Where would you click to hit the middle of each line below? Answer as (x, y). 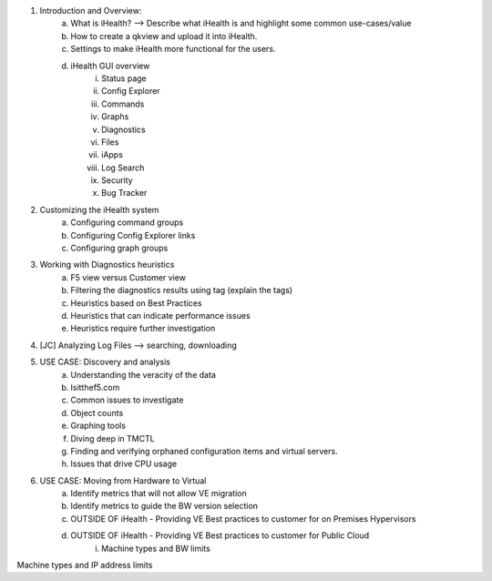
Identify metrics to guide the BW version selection (164, 506)
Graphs (115, 117)
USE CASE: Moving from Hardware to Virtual (123, 480)
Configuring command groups (127, 222)
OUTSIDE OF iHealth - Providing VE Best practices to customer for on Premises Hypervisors (243, 518)
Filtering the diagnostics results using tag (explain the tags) (182, 290)
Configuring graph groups (119, 248)
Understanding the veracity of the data (143, 374)
